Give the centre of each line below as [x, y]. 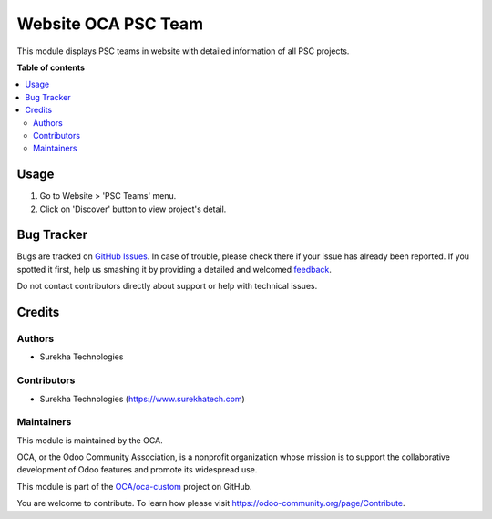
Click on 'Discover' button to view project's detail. [133, 209]
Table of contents [51, 67]
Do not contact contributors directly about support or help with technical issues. [167, 286]
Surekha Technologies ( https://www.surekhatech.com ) [142, 399]
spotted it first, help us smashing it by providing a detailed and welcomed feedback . [174, 269]
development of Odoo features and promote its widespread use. [137, 470]
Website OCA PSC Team [110, 24]
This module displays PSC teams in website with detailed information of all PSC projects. [183, 51]
